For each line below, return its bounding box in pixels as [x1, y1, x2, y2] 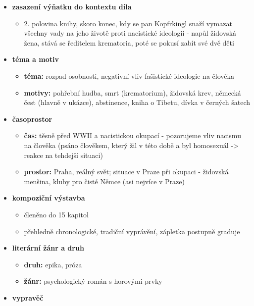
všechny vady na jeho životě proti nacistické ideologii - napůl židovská [24, 28, 237, 38]
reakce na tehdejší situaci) [24, 150, 103, 160]
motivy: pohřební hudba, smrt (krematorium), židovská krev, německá [24, 87, 241, 98]
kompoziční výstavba [12, 193, 85, 203]
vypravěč [12, 292, 44, 303]
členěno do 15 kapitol [24, 209, 89, 219]
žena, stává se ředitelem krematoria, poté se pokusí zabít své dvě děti [24, 37, 234, 48]
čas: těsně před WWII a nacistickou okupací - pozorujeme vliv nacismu [24, 130, 241, 141]
